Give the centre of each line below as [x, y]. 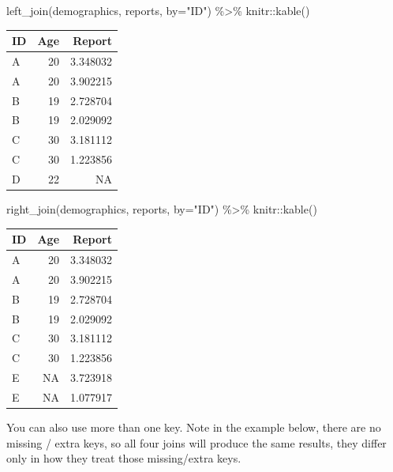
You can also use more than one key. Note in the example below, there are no [194, 427]
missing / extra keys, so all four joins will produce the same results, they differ [196, 442]
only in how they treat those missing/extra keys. [124, 458]
